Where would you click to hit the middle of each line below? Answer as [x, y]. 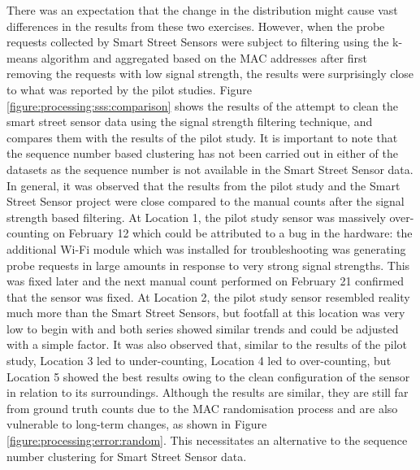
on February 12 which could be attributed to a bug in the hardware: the [233, 233]
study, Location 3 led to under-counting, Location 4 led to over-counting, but [199, 361]
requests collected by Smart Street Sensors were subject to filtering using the [198, 42]
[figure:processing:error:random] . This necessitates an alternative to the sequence [207, 440]
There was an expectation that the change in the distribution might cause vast [202, 10]
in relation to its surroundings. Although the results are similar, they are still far [208, 392]
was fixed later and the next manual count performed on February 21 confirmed [205, 281]
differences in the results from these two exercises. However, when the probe [196, 26]
